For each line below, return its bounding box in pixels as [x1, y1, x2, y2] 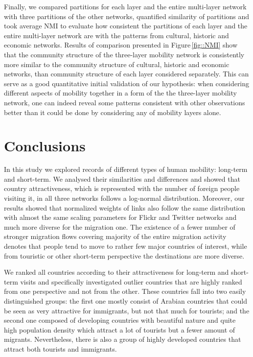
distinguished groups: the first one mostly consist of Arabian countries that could [4, 295, 248, 306]
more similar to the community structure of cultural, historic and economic [4, 59, 230, 69]
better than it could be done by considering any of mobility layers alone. [4, 107, 221, 117]
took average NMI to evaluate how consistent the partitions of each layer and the [4, 21, 248, 31]
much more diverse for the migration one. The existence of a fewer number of [4, 221, 235, 232]
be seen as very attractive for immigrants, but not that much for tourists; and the [4, 305, 250, 315]
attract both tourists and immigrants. [4, 343, 117, 354]
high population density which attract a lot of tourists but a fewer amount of [4, 324, 235, 334]
